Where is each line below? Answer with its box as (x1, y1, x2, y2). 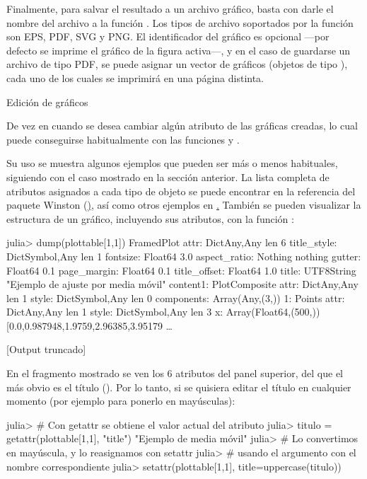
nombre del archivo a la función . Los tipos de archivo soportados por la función (6, 15, 354, 30)
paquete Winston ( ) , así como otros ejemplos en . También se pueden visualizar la (6, 197, 361, 212)
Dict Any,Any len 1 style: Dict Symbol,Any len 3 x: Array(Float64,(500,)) (6, 304, 320, 319)
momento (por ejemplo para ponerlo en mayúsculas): (6, 393, 235, 408)
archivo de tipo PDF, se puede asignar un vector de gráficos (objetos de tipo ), (6, 57, 348, 71)
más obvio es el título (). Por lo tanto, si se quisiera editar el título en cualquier (6, 379, 351, 394)
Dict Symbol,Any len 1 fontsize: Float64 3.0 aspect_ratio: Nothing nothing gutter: (6, 248, 361, 263)
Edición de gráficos (6, 94, 88, 109)
